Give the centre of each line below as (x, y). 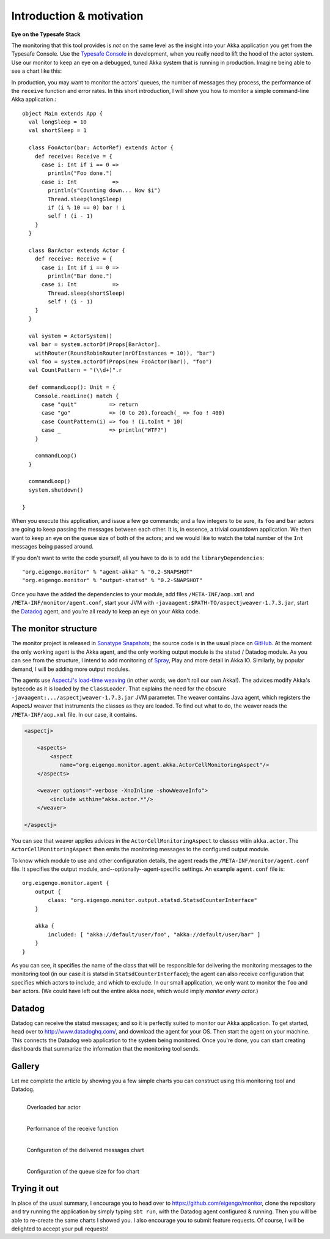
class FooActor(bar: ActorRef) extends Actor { (101, 148)
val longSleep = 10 (57, 122)
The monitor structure (54, 629)
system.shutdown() (56, 490)
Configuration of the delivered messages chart (85, 1150)
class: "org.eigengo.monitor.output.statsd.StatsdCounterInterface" (153, 900)
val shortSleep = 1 (57, 131)
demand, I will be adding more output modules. (71, 669)
